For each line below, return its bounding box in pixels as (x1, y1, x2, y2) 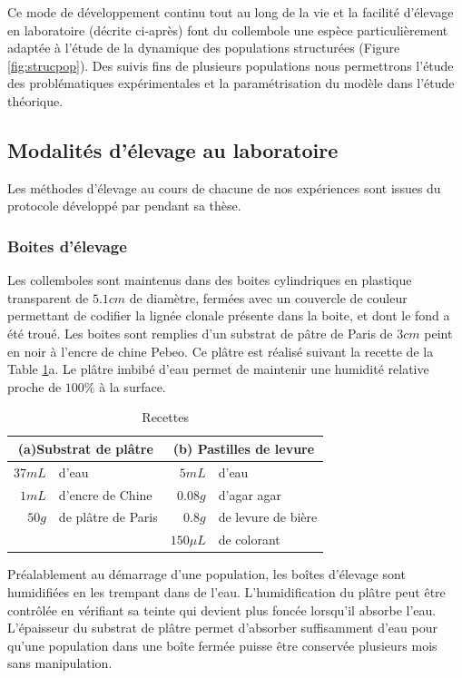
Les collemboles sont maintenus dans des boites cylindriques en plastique (7, 270, 412, 290)
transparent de (7, 288, 89, 307)
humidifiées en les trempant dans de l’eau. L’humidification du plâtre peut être (7, 582, 446, 601)
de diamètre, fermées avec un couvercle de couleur (129, 288, 408, 307)
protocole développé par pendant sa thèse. (7, 196, 241, 215)
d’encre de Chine (58, 485, 152, 504)
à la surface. (99, 377, 166, 396)
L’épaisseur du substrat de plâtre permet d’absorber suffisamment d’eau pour (7, 618, 437, 637)
